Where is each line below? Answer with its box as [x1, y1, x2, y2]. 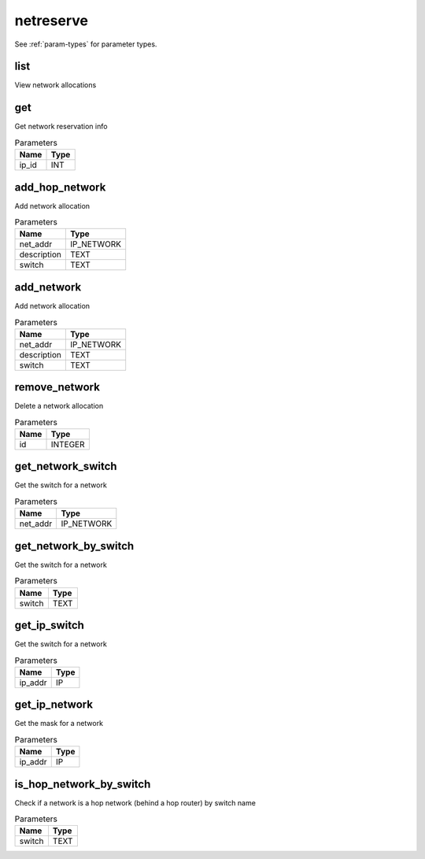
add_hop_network [14, 180, 106, 194]
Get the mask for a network [14, 719, 104, 728]
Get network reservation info [14, 122, 108, 131]
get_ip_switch [14, 618, 84, 631]
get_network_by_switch [14, 539, 135, 553]
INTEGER [50, 439, 85, 450]
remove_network [14, 380, 100, 394]
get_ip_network [14, 698, 94, 712]
